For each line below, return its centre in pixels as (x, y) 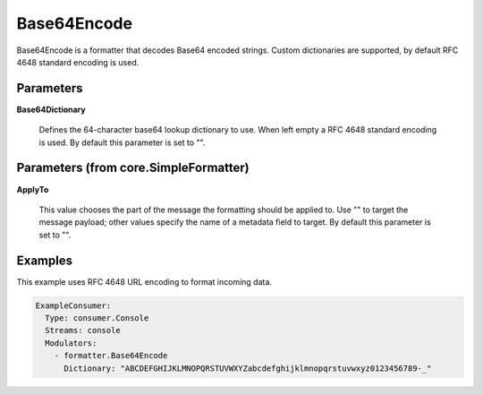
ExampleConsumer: (73, 305)
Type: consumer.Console (97, 318)
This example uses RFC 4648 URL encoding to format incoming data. (144, 281)
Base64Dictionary (51, 109)
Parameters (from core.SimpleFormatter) (133, 168)
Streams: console (83, 331)
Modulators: (71, 343)
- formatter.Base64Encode (111, 356)
